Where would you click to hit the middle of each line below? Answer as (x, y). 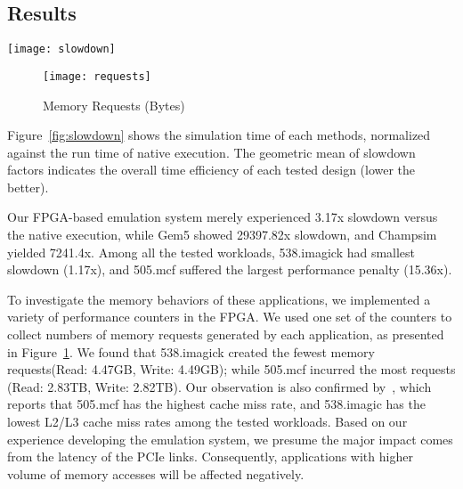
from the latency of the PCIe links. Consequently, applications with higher (210, 456)
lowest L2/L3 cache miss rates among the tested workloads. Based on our (207, 422)
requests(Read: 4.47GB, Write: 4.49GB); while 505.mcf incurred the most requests (231, 369)
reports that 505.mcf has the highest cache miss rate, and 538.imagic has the (216, 404)
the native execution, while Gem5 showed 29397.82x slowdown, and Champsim (222, 235)
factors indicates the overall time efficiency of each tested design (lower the (211, 170)
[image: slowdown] (61, 49)
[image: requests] (97, 76)
